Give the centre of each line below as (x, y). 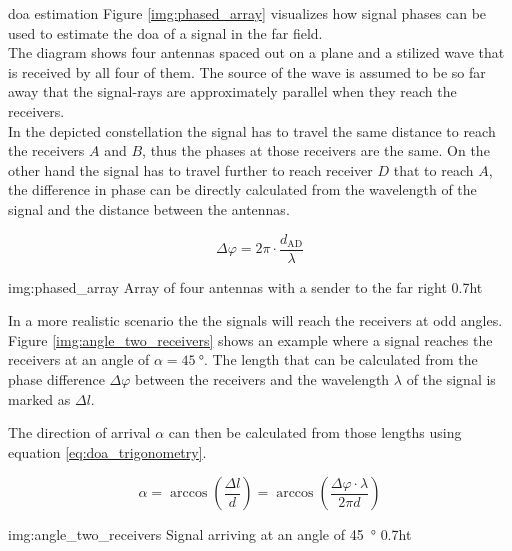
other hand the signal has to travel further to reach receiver (190, 169)
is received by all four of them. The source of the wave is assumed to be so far (247, 71)
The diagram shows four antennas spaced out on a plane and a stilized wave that (256, 52)
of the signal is (451, 378)
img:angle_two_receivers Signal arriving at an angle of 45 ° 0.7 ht (210, 534)
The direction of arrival (79, 432)
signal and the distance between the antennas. (149, 208)
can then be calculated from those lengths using (315, 432)
